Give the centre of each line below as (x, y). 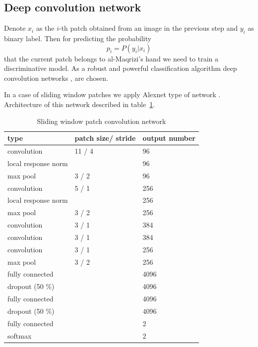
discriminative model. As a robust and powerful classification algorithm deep (121, 68)
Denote (15, 28)
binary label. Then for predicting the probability (78, 38)
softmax (20, 335)
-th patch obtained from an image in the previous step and (148, 28)
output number (169, 138)
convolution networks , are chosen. (56, 78)
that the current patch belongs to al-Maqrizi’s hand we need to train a (111, 58)
